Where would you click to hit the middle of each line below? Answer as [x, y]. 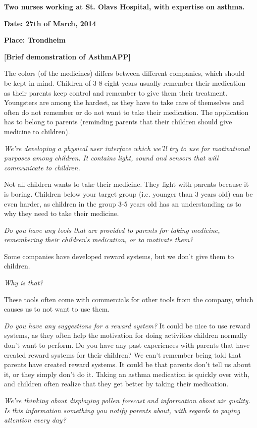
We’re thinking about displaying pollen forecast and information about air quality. [127, 400]
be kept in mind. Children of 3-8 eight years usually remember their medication [125, 82]
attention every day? [35, 420]
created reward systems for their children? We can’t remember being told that [123, 354]
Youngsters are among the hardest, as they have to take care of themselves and [124, 102]
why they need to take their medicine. [62, 213]
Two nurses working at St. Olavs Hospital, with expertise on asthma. [124, 6]
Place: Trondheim [35, 40]
